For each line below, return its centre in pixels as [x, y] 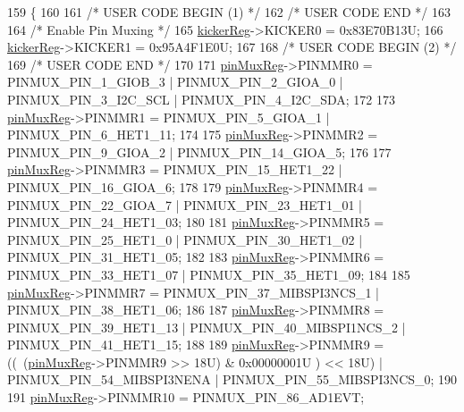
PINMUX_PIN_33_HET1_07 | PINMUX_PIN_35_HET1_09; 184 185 [209, 274]
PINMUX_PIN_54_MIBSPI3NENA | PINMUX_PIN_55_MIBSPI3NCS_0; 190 [232, 379]
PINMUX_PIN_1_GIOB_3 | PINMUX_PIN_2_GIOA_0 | [175, 82]
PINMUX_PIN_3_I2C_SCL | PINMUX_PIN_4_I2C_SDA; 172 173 [202, 99]
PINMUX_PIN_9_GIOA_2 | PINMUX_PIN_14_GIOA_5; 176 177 [199, 151]
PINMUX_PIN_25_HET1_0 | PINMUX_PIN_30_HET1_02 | [185, 239]
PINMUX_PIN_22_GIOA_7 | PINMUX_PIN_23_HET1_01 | [185, 204]
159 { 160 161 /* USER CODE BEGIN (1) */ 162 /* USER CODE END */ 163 [229, 12]
